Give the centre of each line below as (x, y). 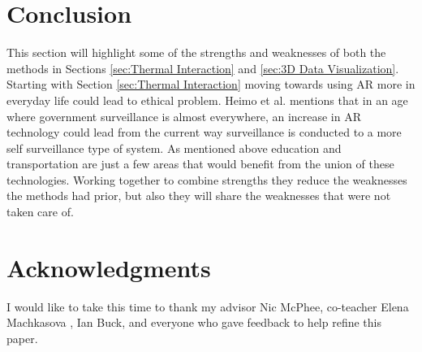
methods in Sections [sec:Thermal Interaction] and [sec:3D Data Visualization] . (203, 68)
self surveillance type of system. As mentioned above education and (174, 148)
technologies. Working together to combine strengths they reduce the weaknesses (207, 179)
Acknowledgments (109, 267)
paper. (22, 338)
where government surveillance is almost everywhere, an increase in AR (184, 116)
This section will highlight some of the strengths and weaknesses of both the (196, 52)
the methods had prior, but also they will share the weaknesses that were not (199, 196)
